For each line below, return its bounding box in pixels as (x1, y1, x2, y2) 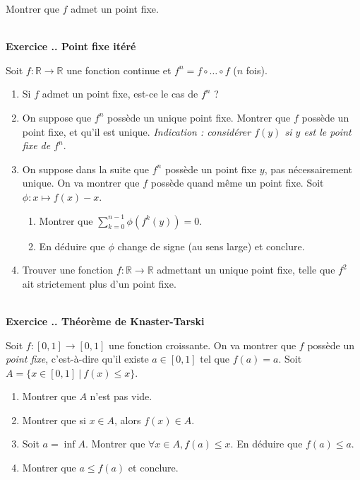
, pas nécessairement (264, 161, 352, 176)
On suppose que (22, 110, 92, 124)
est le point (304, 124, 352, 139)
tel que (200, 351, 229, 366)
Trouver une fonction (22, 262, 114, 277)
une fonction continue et (66, 62, 172, 77)
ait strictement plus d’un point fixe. (22, 276, 176, 291)
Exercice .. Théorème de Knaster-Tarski (6, 313, 205, 328)
